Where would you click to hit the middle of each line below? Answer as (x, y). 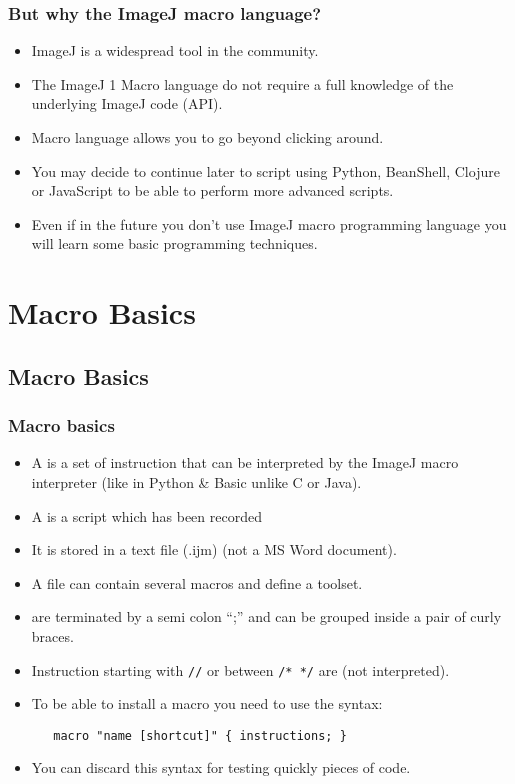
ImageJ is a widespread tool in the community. (175, 50)
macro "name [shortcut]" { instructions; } (200, 735)
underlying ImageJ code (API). (127, 103)
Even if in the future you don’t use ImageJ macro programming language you (269, 223)
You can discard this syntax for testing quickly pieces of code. (221, 767)
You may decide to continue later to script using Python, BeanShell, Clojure (265, 170)
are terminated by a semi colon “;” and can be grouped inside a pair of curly (266, 616)
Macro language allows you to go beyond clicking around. (207, 137)
